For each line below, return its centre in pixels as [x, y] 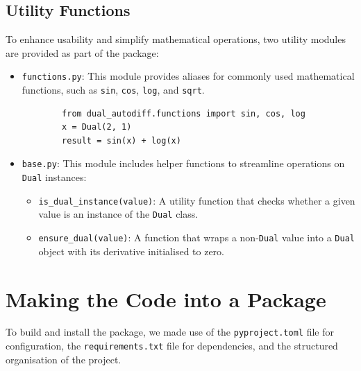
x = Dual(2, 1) [97, 127]
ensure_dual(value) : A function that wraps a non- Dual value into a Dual [196, 238]
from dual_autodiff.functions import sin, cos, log [184, 113]
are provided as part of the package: [82, 52]
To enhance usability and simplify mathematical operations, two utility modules [176, 39]
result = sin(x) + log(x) [121, 140]
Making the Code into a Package [166, 299]
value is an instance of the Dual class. [118, 214]
